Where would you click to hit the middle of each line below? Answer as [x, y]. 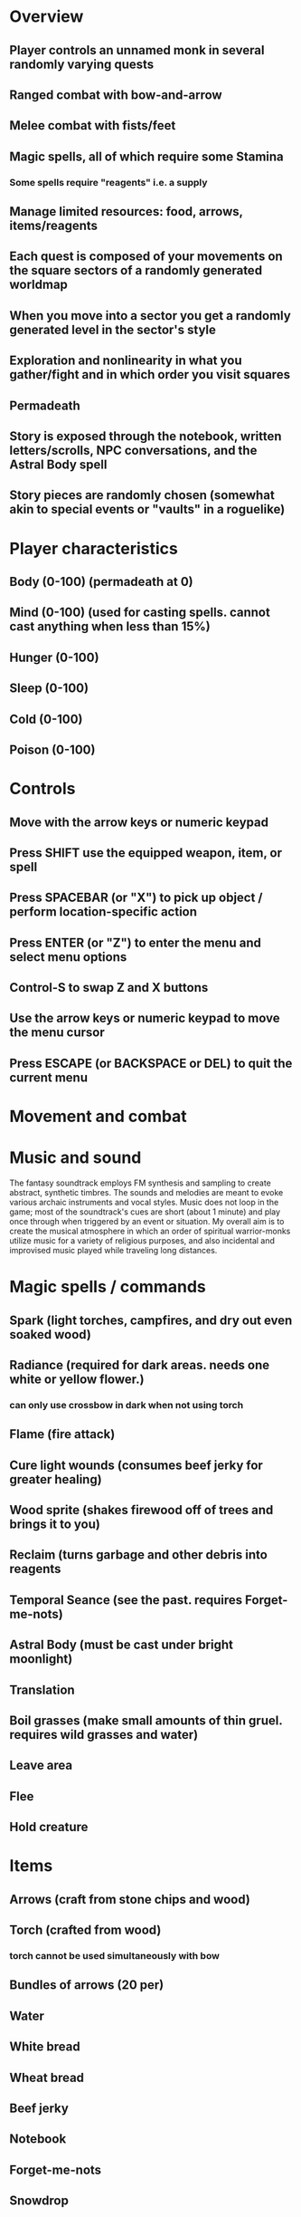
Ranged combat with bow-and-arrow [116, 95]
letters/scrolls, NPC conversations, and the [133, 451]
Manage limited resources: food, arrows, [126, 211]
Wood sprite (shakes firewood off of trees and [141, 1510]
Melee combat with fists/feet [93, 125]
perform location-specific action [103, 912]
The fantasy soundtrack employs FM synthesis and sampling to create [140, 1183]
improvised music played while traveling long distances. [113, 1250]
